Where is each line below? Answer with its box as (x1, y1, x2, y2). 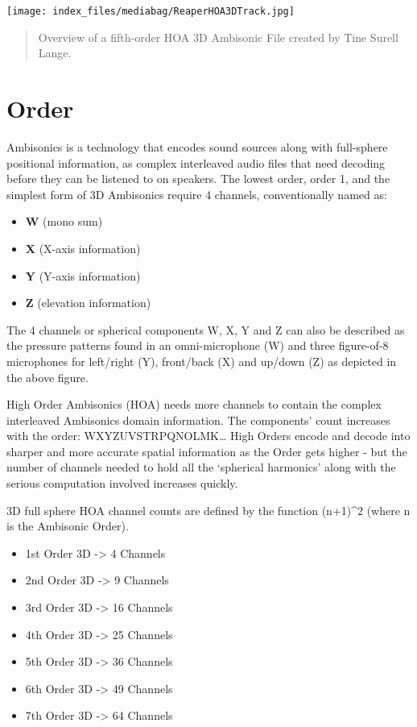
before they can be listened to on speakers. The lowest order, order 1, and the (6, 170, 390, 187)
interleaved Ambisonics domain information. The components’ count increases (6, 411, 390, 428)
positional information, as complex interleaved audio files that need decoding (6, 154, 386, 171)
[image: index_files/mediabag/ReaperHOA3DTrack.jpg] (6, 6, 295, 17)
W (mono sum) (25, 213, 103, 230)
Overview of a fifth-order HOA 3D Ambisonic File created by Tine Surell (38, 28, 398, 45)
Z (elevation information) (25, 294, 151, 311)
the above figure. (6, 368, 89, 385)
